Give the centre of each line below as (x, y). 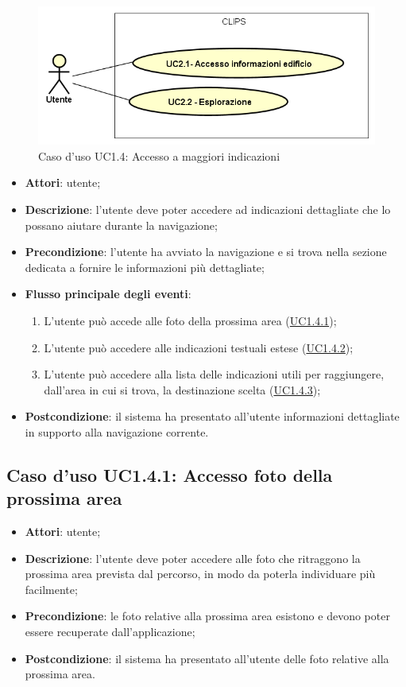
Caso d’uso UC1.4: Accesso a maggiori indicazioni (159, 155)
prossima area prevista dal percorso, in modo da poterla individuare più (200, 574)
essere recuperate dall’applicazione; (110, 632)
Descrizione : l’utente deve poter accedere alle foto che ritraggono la (193, 558)
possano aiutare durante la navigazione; (121, 225)
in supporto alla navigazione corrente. (117, 431)
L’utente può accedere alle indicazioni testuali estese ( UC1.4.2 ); (199, 347)
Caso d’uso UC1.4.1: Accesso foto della (170, 474)
